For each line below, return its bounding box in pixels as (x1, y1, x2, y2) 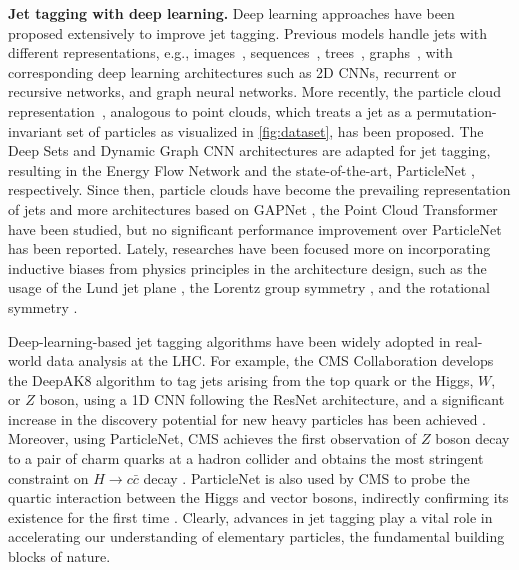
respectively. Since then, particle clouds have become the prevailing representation (8, 179, 511, 200)
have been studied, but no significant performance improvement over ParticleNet (8, 218, 502, 239)
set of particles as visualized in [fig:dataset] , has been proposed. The (66, 120, 484, 141)
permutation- (416, 100, 497, 121)
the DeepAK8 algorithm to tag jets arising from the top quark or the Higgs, (8, 369, 474, 390)
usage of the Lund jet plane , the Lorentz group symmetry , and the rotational (8, 277, 490, 298)
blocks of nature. (8, 546, 111, 567)
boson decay (435, 428, 510, 449)
